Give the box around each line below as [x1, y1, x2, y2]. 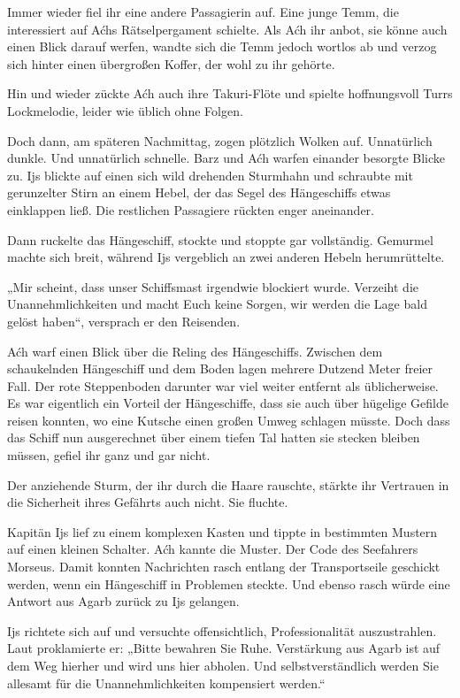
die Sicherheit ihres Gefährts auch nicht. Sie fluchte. [7, 493, 288, 511]
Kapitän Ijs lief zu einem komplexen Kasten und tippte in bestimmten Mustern [7, 522, 438, 541]
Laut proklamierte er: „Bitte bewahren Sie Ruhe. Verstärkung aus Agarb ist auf [7, 639, 441, 657]
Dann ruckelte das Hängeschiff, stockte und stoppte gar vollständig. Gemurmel [7, 230, 433, 249]
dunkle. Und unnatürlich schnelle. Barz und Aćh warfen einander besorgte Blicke [7, 149, 446, 167]
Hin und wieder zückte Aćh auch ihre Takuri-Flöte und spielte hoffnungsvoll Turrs [7, 84, 453, 103]
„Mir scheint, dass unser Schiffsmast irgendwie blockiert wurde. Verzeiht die [7, 277, 419, 295]
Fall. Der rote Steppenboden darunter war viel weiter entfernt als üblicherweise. [7, 376, 439, 395]
